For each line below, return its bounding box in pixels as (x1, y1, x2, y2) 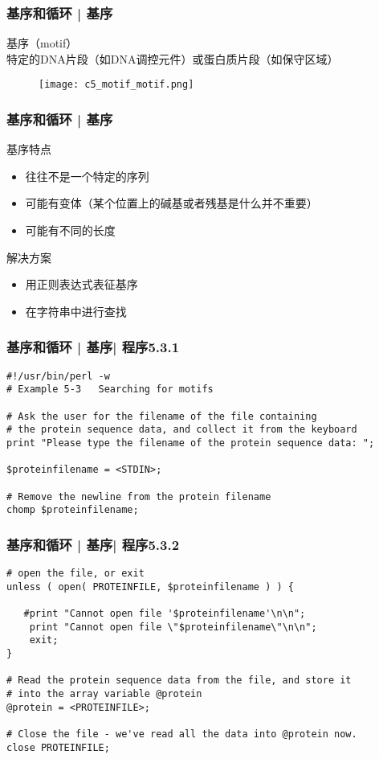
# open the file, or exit (6, 568, 145, 580)
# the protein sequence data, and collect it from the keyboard (6, 424, 357, 436)
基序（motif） (6, 35, 78, 51)
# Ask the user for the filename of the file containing (6, 410, 317, 422)
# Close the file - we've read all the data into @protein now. (6, 728, 357, 740)
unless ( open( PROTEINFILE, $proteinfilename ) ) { (6, 581, 294, 593)
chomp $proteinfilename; (6, 504, 139, 516)
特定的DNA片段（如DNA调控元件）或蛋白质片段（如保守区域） (6, 50, 339, 67)
